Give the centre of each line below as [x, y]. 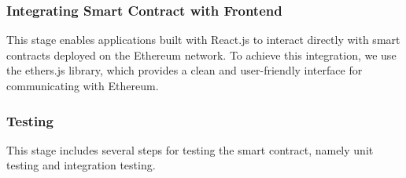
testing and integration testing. [81, 165]
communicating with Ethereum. [83, 85]
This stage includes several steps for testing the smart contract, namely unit [190, 149]
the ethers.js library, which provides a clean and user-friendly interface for [185, 70]
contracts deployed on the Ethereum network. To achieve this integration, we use [201, 54]
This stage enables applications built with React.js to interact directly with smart [203, 40]
